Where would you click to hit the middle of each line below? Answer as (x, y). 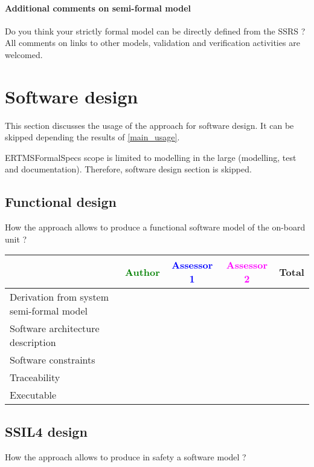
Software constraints (53, 360)
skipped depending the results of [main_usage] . (92, 137)
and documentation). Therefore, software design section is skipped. (128, 169)
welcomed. (24, 54)
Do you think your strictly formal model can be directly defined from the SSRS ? (155, 31)
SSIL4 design (46, 431)
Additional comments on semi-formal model (98, 8)
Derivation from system (59, 297)
